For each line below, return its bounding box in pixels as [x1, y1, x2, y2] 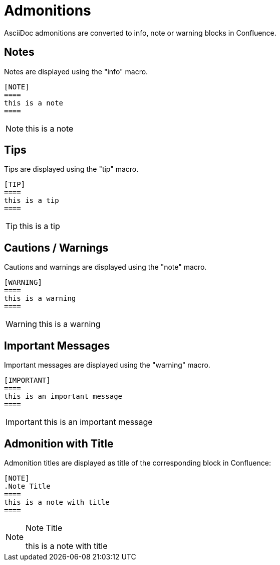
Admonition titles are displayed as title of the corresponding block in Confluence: [4, 458, 271, 467]
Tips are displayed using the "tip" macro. [4, 165, 139, 174]
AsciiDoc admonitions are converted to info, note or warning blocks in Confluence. [4, 28, 276, 37]
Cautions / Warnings [4, 241, 109, 254]
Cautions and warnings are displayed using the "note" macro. [4, 263, 207, 272]
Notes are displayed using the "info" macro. [4, 67, 148, 76]
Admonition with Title [4, 437, 114, 450]
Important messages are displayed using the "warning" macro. [4, 361, 210, 370]
